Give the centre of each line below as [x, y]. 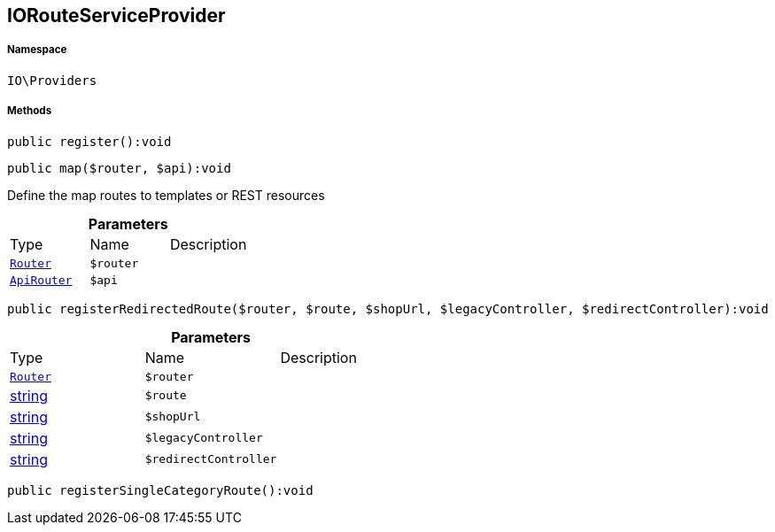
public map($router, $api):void [119, 168]
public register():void [89, 141]
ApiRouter [41, 280]
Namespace [37, 50]
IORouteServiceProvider [116, 15]
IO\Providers [52, 80]
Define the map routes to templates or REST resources [166, 195]
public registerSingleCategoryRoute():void [160, 490]
